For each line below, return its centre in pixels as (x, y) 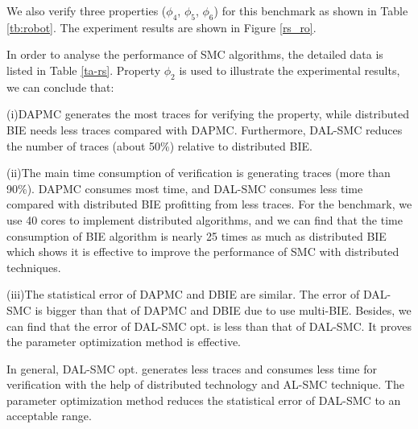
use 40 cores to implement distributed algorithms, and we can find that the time (205, 219)
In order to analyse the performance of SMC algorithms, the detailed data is (195, 54)
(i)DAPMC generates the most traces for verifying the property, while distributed (208, 114)
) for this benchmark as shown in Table (311, 10)
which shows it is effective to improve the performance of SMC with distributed (203, 252)
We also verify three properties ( (87, 10)
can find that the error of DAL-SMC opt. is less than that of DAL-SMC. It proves (209, 326)
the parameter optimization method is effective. (124, 342)
